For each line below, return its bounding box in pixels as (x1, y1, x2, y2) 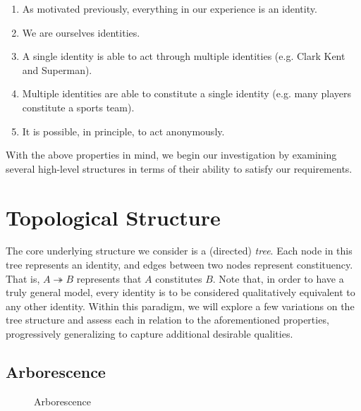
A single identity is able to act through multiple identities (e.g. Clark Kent (22, 49, 345, 63)
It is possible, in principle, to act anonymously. (22, 123, 225, 138)
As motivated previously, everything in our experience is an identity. (22, 1, 317, 16)
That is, (6, 271, 40, 286)
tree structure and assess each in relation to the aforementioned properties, (6, 312, 329, 327)
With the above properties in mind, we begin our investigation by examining (6, 147, 337, 162)
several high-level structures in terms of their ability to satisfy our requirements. (6, 161, 353, 176)
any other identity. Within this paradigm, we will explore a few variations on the (6, 298, 355, 313)
